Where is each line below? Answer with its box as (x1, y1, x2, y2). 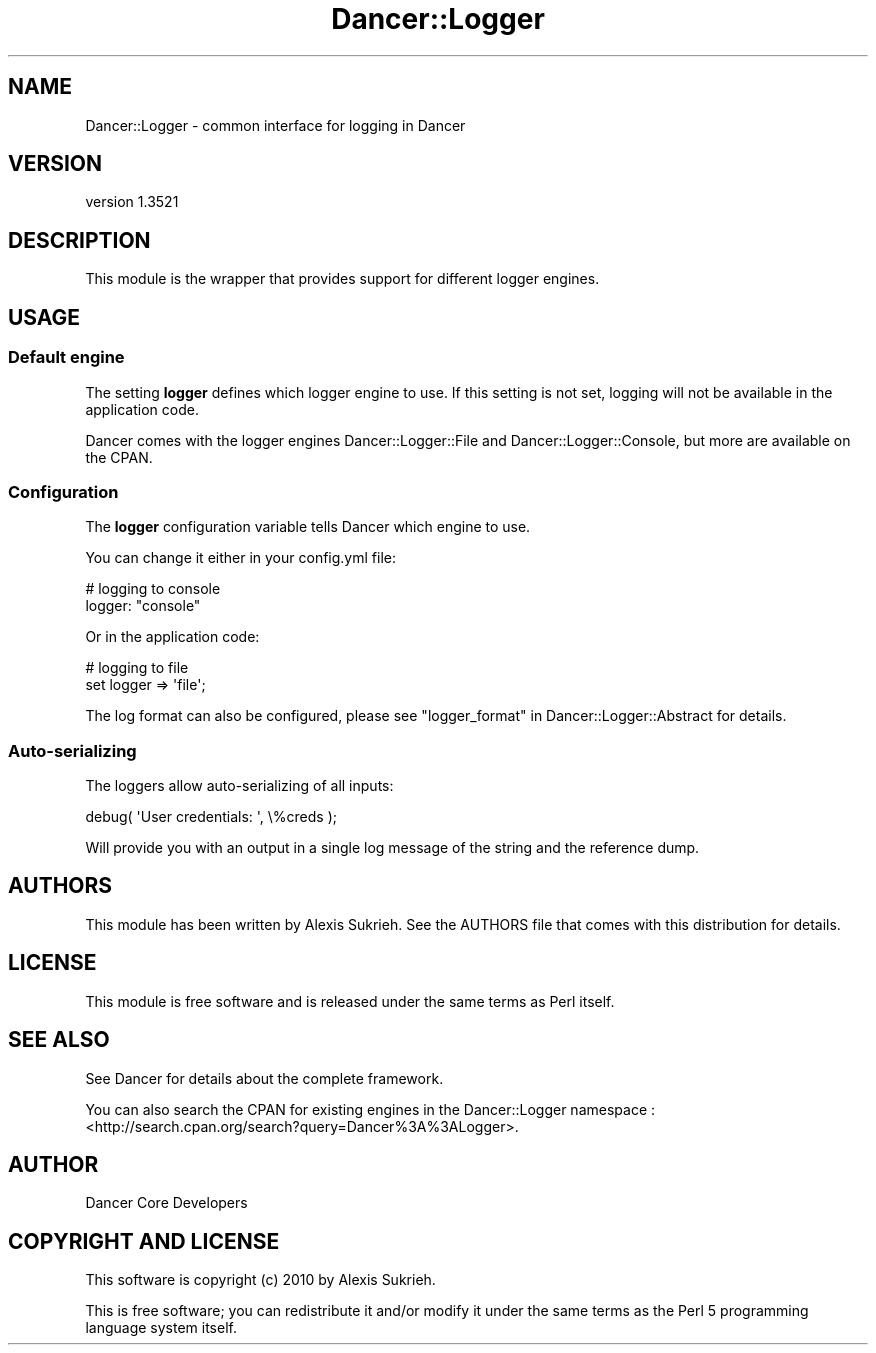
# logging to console (85, 580, 221, 598)
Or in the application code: (85, 628, 260, 646)
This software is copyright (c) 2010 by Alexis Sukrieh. (85, 1271, 436, 1289)
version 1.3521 (85, 193, 179, 211)
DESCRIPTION (8, 227, 151, 253)
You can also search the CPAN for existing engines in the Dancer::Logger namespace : (85, 1100, 656, 1118)
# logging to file (85, 659, 189, 677)
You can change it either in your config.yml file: (85, 549, 396, 567)
